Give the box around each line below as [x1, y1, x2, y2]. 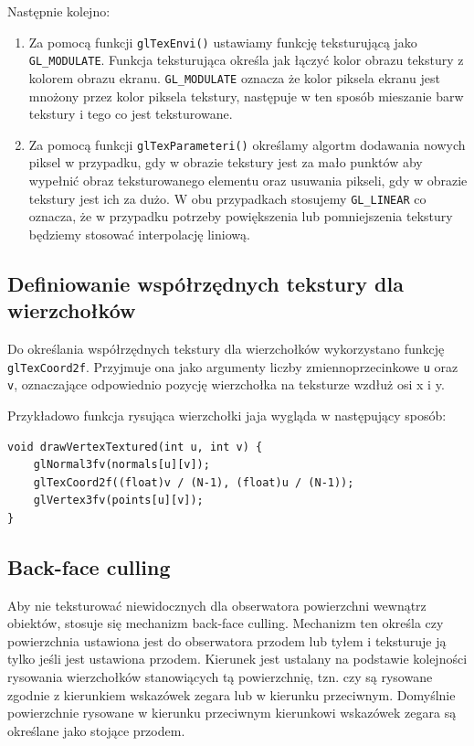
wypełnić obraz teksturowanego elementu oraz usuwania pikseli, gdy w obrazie [28, 171, 468, 189]
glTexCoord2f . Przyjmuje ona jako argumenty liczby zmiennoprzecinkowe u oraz [7, 357, 458, 376]
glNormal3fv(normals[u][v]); [33, 458, 210, 472]
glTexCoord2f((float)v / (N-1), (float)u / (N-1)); [33, 475, 354, 489]
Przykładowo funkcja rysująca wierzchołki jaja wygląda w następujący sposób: [7, 405, 447, 424]
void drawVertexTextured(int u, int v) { [7, 440, 263, 453]
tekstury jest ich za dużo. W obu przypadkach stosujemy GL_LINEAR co [28, 188, 427, 208]
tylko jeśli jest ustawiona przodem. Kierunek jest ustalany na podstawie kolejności [7, 649, 468, 668]
